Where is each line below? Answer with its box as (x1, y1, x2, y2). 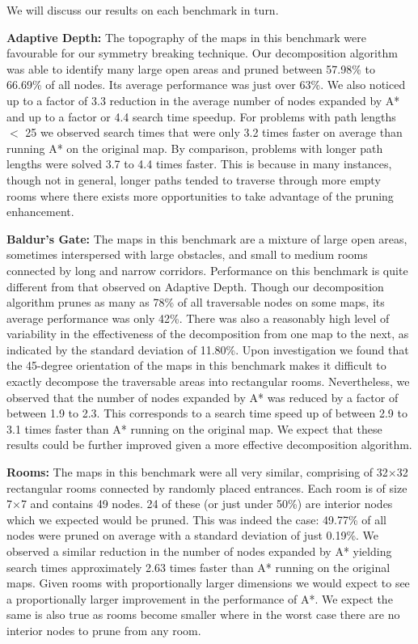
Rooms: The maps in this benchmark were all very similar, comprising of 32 (6, 464, 388, 481)
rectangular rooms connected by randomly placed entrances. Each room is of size (6, 479, 407, 496)
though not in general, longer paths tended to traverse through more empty (6, 171, 381, 188)
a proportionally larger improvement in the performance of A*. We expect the (6, 590, 393, 607)
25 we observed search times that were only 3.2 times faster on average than (25, 124, 403, 141)
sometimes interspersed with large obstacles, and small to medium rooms (6, 246, 368, 263)
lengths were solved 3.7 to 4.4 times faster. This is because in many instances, (6, 155, 392, 172)
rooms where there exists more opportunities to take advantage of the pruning (6, 187, 394, 204)
